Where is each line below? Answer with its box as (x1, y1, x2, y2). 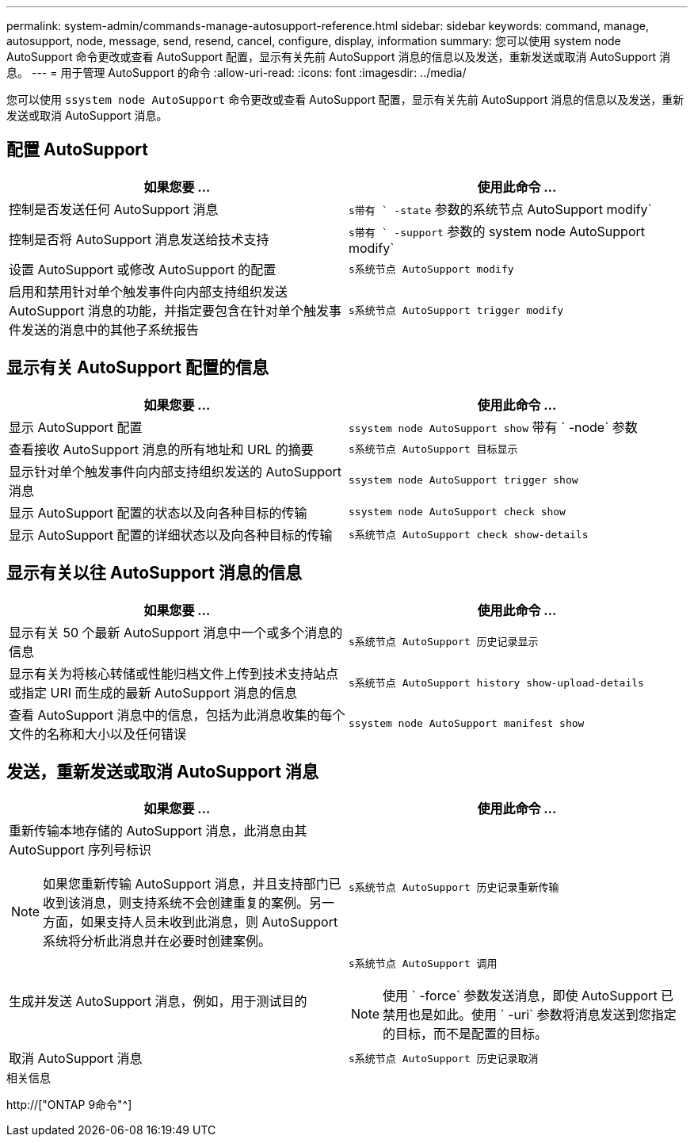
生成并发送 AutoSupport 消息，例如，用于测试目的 (9, 992, 307, 1009)
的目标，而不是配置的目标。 (383, 1026, 548, 1042)
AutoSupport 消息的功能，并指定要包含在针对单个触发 (9, 302, 330, 319)
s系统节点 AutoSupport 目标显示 (349, 443, 518, 456)
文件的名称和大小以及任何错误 (9, 725, 187, 742)
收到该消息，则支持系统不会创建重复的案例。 (43, 895, 310, 912)
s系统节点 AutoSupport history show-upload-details (349, 677, 644, 690)
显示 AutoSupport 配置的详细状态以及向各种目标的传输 (9, 526, 333, 543)
